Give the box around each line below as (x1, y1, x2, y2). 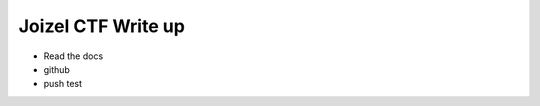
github (43, 63, 70, 75)
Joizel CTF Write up (18, 15, 185, 37)
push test (43, 78, 83, 90)
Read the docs (43, 50, 104, 62)
